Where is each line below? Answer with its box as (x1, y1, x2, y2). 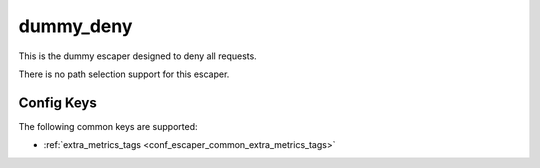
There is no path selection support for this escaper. (18, 68, 230, 80)
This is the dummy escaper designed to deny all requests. (18, 50, 257, 62)
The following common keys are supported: (18, 120, 199, 132)
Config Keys (18, 94, 97, 111)
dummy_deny (18, 15, 133, 37)
